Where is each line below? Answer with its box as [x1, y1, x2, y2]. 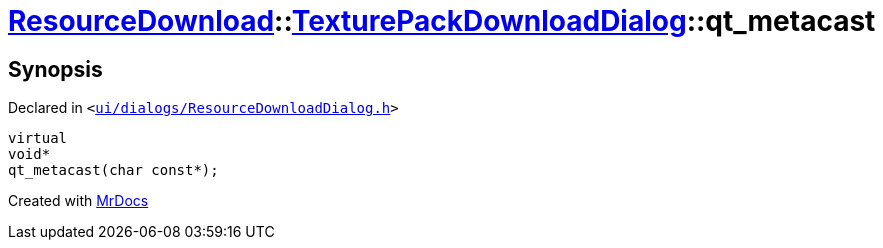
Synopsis [8, 56, 103, 82]
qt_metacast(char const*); [8, 162, 219, 179]
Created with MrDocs [8, 192, 149, 210]
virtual [8, 130, 68, 147]
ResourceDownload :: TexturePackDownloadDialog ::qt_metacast [8, 4, 876, 38]
